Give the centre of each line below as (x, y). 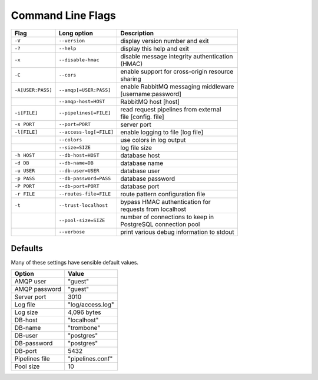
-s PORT (25, 125)
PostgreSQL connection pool (160, 224)
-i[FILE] (26, 113)
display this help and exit (155, 48)
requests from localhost (153, 209)
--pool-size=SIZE (82, 221)
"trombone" (84, 328)
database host (140, 155)
